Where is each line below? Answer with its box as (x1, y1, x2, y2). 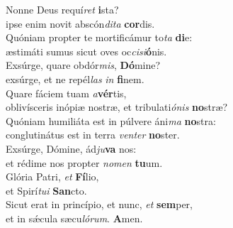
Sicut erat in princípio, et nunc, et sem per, (6, 197, 193, 212)
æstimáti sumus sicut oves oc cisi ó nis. (6, 43, 167, 58)
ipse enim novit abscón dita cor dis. (6, 16, 155, 31)
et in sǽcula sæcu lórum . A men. (6, 210, 143, 225)
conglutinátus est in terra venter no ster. (6, 127, 180, 142)
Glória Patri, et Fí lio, (6, 169, 99, 184)
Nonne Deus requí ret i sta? (6, 2, 119, 16)
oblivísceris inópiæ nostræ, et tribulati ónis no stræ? (6, 99, 228, 114)
